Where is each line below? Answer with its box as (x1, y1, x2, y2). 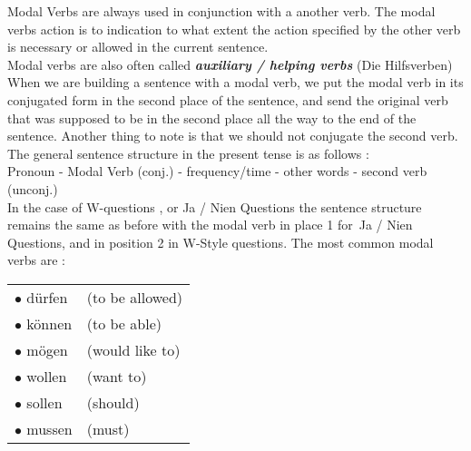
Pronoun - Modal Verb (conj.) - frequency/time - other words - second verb (7, 162, 427, 181)
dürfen (26, 286, 68, 308)
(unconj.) (7, 179, 58, 198)
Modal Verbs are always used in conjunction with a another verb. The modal (7, 2, 436, 20)
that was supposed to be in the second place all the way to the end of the (7, 108, 417, 127)
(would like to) (86, 338, 181, 360)
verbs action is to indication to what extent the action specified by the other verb (7, 19, 461, 38)
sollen (26, 391, 63, 413)
